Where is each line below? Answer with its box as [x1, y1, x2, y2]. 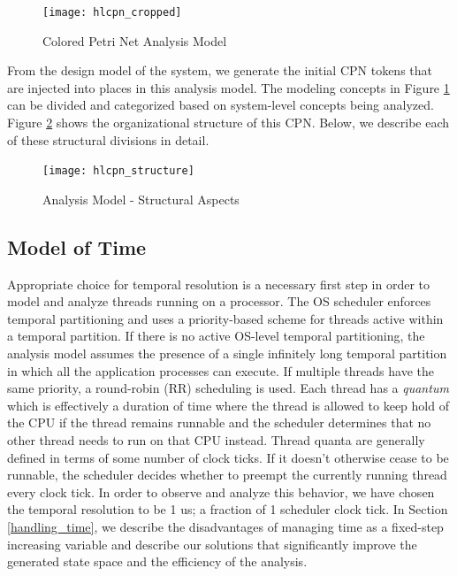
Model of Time [7, 233, 147, 260]
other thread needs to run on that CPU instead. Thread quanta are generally [7, 431, 425, 449]
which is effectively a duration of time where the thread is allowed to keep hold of [7, 396, 449, 414]
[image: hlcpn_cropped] [42, 6, 182, 19]
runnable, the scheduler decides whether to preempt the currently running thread [7, 465, 447, 484]
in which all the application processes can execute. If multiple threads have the [7, 361, 434, 380]
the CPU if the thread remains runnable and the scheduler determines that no [7, 413, 431, 432]
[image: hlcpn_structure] [42, 165, 194, 178]
